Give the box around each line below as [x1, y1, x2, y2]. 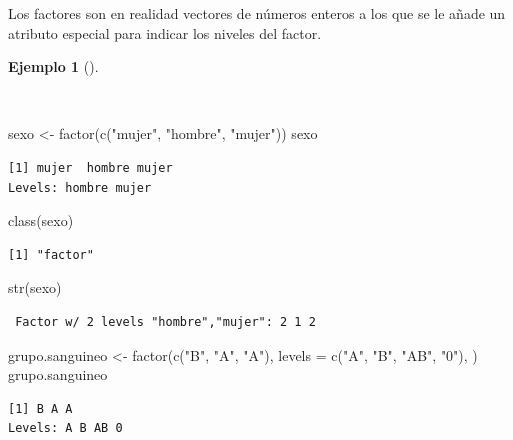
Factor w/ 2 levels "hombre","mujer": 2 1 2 [15, 314, 316, 329]
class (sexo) [8, 210, 74, 231]
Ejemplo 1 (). [8, 56, 99, 77]
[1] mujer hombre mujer [8, 160, 173, 175]
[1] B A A [8, 401, 73, 416]
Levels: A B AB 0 [8, 421, 123, 436]
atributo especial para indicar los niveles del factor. [8, 22, 322, 43]
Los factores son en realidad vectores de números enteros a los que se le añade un [8, 3, 506, 23]
